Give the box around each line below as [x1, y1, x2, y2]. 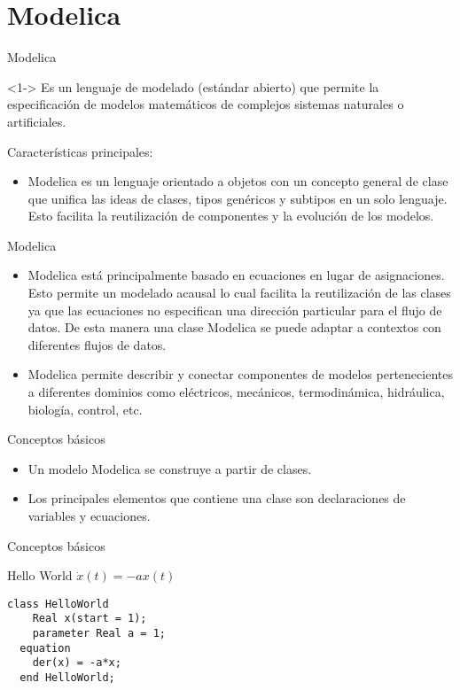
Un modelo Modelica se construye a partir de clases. [27, 459, 312, 477]
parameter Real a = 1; [32, 627, 166, 640]
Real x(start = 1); [32, 612, 147, 625]
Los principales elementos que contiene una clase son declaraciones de [27, 489, 406, 508]
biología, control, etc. [27, 399, 143, 418]
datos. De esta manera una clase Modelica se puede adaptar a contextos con [27, 318, 441, 337]
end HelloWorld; [19, 671, 115, 685]
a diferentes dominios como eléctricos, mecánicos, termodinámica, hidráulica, [27, 383, 445, 401]
